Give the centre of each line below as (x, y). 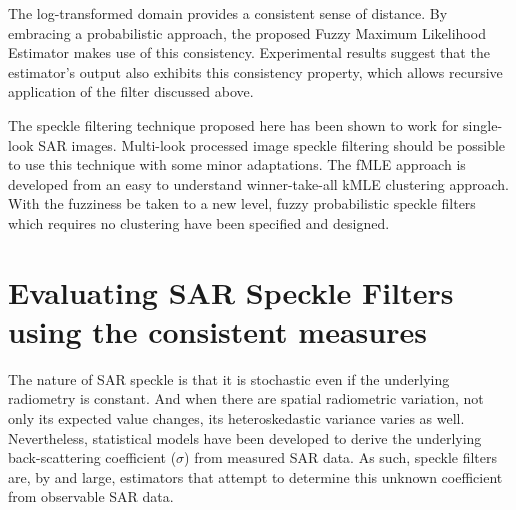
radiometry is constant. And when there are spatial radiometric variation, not (246, 398)
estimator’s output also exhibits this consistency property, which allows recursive (255, 71)
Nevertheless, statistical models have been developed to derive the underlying (245, 437)
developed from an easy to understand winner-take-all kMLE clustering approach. (258, 183)
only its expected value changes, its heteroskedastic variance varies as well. (236, 418)
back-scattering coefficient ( (92, 457)
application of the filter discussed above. (131, 91)
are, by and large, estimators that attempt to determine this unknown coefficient (255, 476)
